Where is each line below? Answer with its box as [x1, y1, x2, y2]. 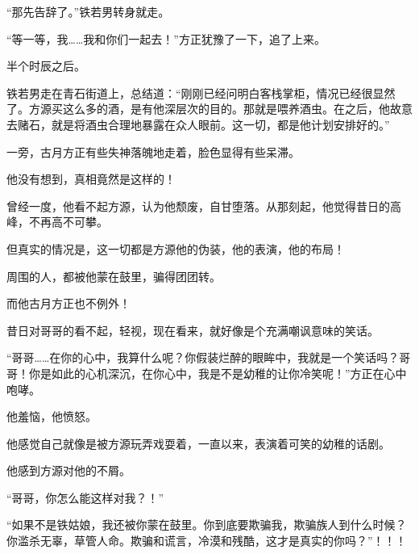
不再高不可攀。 [28, 213, 108, 230]
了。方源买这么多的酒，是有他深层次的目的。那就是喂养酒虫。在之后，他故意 [6, 100, 413, 117]
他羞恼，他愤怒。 [6, 408, 97, 425]
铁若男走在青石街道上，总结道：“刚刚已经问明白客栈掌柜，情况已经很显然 [6, 84, 396, 101]
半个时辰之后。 [6, 57, 85, 74]
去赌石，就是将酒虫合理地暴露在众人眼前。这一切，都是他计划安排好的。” [6, 115, 390, 132]
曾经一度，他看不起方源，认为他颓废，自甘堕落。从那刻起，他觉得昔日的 [6, 197, 390, 214]
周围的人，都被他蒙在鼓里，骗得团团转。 [6, 267, 221, 284]
